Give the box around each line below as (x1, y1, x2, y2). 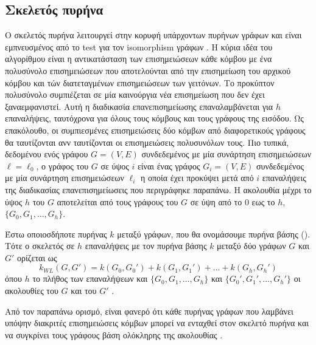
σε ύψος (100, 159, 129, 172)
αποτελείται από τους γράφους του (57, 195, 178, 208)
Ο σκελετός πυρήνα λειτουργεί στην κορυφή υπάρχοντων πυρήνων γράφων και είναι (5, 29, 302, 41)
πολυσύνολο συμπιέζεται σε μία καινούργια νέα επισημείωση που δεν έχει (5, 88, 265, 101)
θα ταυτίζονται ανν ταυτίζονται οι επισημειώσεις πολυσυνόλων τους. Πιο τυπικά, (5, 135, 289, 148)
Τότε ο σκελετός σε (5, 239, 75, 252)
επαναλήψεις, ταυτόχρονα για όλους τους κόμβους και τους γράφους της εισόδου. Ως (5, 112, 304, 125)
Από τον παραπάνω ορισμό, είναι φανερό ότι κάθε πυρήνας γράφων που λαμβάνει (5, 304, 293, 317)
